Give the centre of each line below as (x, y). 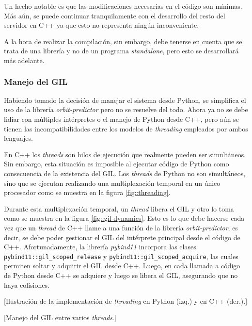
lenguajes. (18, 138)
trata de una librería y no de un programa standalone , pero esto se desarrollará (121, 51)
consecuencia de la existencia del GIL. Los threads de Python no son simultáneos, (125, 173)
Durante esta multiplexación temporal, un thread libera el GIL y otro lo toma (119, 208)
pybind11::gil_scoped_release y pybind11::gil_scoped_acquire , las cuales (121, 256)
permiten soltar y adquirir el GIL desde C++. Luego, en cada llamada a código (122, 266)
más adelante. (24, 60)
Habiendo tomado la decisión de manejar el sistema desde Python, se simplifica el (125, 100)
